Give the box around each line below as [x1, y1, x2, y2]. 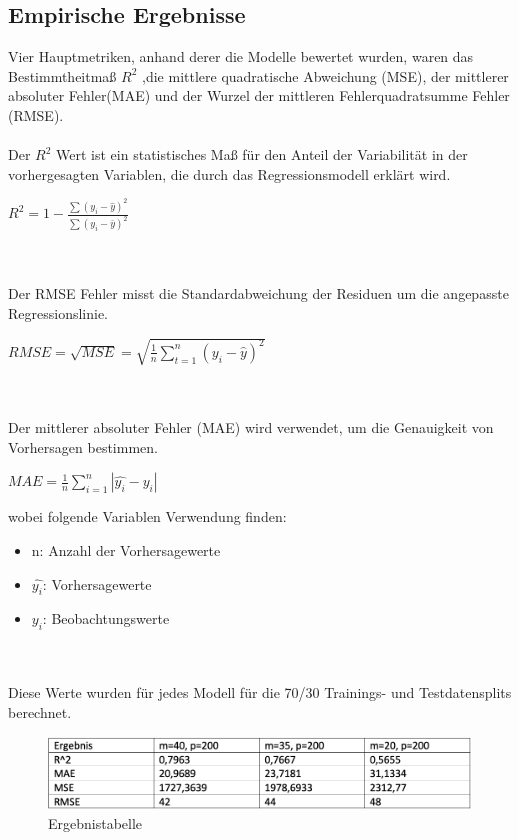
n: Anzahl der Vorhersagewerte [31, 540, 221, 560]
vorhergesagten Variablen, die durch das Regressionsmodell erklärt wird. [8, 163, 451, 184]
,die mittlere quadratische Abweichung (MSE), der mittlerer [142, 65, 509, 86]
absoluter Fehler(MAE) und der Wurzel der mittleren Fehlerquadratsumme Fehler [8, 85, 510, 106]
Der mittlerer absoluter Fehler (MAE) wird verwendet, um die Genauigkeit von [8, 417, 494, 438]
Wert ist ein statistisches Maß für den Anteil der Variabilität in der [56, 144, 468, 165]
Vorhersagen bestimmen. [8, 436, 158, 457]
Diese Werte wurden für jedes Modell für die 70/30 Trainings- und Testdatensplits [8, 682, 512, 703]
